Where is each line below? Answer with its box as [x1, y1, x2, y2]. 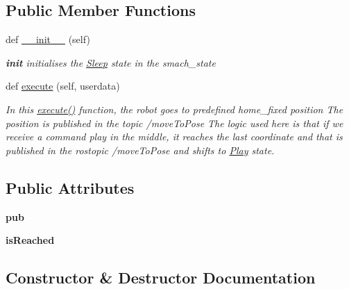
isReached [6, 233, 55, 247]
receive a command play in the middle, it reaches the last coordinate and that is [6, 129, 343, 144]
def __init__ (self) [6, 32, 90, 47]
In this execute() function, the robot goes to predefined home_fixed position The [6, 101, 343, 116]
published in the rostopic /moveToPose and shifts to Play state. [6, 142, 275, 157]
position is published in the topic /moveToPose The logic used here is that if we [6, 115, 343, 130]
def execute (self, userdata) [6, 79, 120, 93]
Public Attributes [6, 176, 135, 198]
